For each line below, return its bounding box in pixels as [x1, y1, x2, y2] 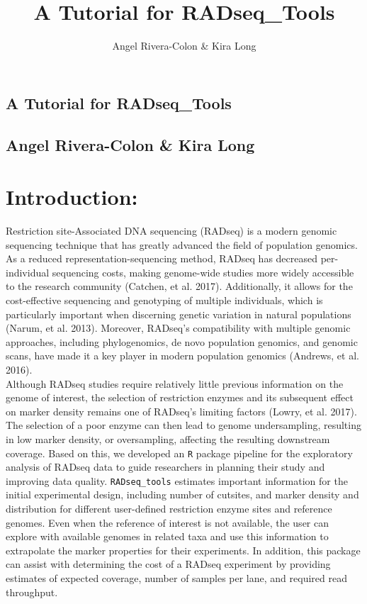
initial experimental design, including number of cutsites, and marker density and [6, 487, 359, 502]
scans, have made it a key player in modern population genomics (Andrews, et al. [6, 348, 359, 363]
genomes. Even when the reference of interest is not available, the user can [6, 515, 329, 530]
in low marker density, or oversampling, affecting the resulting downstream [6, 431, 330, 446]
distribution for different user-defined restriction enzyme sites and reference [6, 501, 332, 516]
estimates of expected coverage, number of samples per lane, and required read [6, 570, 347, 585]
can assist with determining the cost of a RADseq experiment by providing [6, 557, 331, 571]
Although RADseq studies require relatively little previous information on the [6, 376, 344, 391]
